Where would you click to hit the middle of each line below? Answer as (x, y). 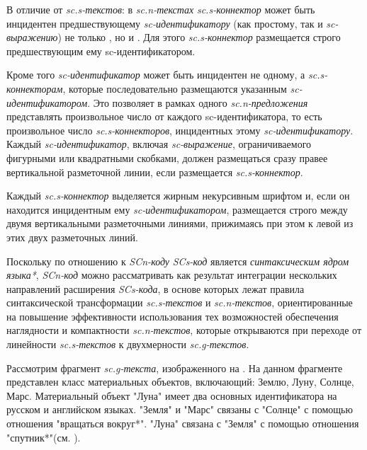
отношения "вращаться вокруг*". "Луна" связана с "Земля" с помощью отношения (183, 423)
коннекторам (35, 88)
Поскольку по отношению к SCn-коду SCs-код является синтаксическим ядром (178, 261)
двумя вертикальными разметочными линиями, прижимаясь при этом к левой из (180, 223)
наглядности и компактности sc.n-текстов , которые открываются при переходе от (184, 330)
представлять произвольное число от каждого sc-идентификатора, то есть (164, 116)
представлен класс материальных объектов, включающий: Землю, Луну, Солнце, (180, 382)
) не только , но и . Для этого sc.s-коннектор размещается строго (199, 37)
